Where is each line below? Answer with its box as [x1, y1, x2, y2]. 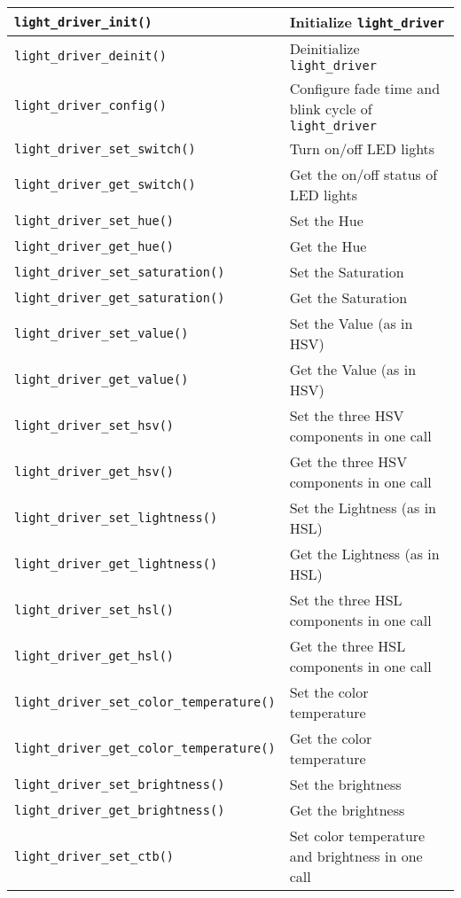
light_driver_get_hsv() [14, 465, 175, 479]
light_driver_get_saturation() [14, 290, 225, 305]
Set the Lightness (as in [289, 497, 437, 518]
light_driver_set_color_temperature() [14, 695, 276, 709]
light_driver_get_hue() [14, 238, 175, 254]
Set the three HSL [289, 590, 402, 610]
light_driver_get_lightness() [14, 557, 218, 571]
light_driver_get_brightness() [14, 802, 225, 817]
